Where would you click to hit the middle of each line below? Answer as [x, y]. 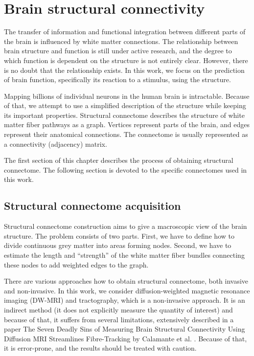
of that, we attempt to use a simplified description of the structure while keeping [125, 105]
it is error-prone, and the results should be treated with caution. [100, 348]
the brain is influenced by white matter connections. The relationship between [121, 41]
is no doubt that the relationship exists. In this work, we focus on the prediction [124, 70]
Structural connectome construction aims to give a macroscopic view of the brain [126, 226]
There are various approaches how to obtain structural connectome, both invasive [126, 281]
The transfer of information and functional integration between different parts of [125, 32]
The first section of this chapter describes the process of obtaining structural [119, 160]
